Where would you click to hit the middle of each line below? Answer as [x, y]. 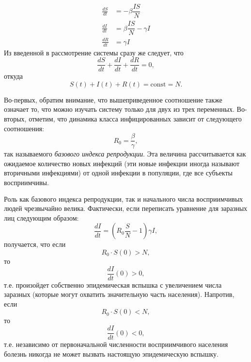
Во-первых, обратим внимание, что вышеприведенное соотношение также [113, 99]
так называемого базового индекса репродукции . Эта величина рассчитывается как [125, 154]
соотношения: [24, 128]
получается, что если [35, 244]
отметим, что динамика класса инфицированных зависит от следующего [135, 119]
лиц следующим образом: [41, 217]
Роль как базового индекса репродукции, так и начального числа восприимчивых [124, 198]
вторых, [15, 119]
